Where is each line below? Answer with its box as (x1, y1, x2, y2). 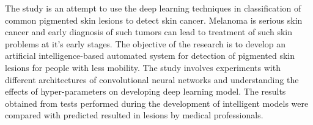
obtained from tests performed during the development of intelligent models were (5, 96, 309, 109)
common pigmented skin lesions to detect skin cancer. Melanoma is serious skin (5, 13, 303, 26)
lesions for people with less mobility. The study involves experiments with (5, 61, 281, 73)
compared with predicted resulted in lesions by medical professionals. (5, 109, 263, 121)
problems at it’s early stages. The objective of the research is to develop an (5, 37, 286, 50)
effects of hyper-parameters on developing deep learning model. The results (5, 85, 286, 98)
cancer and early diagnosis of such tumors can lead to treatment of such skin (5, 25, 292, 38)
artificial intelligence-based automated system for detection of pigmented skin (5, 49, 295, 62)
